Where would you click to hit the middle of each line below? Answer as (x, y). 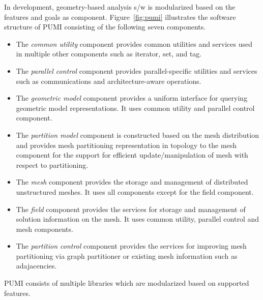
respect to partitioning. (52, 164)
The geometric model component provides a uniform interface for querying (132, 98)
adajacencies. (36, 266)
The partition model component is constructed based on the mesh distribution (137, 134)
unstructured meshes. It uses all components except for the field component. (135, 191)
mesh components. (45, 229)
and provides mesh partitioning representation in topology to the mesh (126, 145)
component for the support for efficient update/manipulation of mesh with (132, 155)
